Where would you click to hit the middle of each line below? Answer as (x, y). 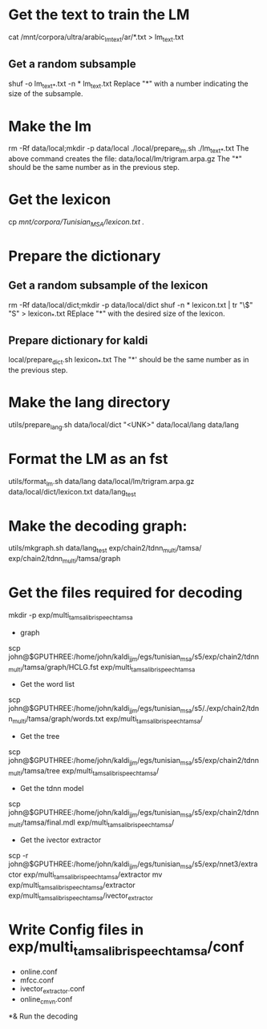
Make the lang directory (89, 403)
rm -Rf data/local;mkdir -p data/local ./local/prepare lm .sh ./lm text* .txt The (129, 149)
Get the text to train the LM (99, 15)
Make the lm (50, 126)
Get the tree (40, 736)
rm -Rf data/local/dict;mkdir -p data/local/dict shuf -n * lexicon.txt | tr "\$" (131, 305)
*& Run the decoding (43, 1016)
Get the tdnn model (52, 788)
